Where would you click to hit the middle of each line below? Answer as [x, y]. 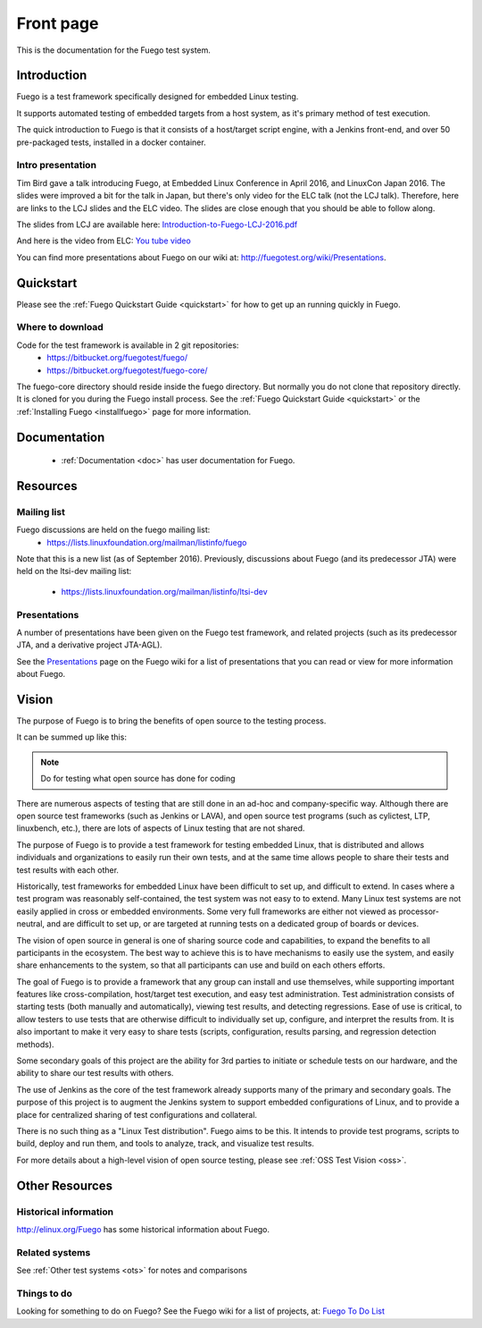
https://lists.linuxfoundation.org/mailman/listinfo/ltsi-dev [164, 591]
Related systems [54, 1252]
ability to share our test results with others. [95, 1073]
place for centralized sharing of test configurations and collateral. [137, 1114]
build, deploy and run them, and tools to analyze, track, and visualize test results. [165, 1144]
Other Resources [65, 1185]
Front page [58, 23]
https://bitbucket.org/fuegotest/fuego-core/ [128, 370]
